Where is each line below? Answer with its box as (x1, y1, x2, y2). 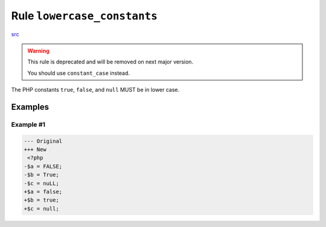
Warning (27, 47, 50, 54)
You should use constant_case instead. (27, 69, 130, 77)
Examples (11, 101, 50, 112)
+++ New (24, 146, 46, 153)
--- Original (24, 138, 63, 144)
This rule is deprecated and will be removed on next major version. (27, 58, 193, 66)
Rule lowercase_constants (11, 9, 158, 22)
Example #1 (11, 120, 45, 129)
